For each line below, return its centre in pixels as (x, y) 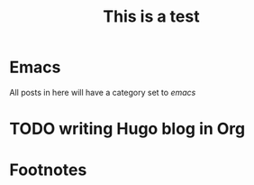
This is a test (151, 17)
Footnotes (48, 170)
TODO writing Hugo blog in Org (127, 129)
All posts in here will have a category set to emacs (103, 92)
